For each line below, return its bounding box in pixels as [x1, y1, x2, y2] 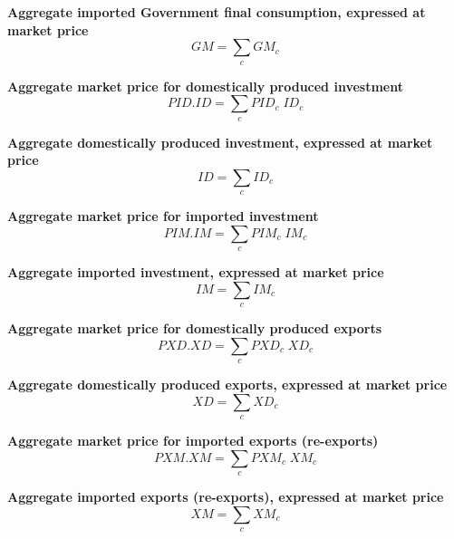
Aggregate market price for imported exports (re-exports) [7, 431, 379, 450]
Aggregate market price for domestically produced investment [7, 76, 403, 95]
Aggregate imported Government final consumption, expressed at [7, 3, 426, 21]
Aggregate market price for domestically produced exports [7, 319, 382, 338]
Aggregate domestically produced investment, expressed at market [7, 132, 433, 151]
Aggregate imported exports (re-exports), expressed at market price [7, 487, 444, 506]
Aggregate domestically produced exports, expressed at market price [7, 375, 448, 394]
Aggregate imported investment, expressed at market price [7, 263, 384, 282]
